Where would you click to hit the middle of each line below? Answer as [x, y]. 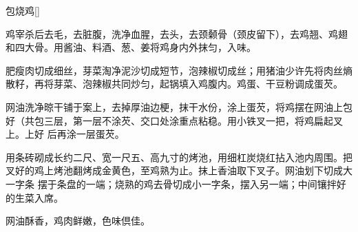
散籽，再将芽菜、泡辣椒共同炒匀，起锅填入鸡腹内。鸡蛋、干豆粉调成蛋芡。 [174, 84]
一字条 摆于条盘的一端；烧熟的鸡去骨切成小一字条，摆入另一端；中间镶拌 [171, 183]
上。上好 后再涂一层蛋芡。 [65, 134]
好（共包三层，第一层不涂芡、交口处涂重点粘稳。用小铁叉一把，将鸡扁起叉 [174, 120]
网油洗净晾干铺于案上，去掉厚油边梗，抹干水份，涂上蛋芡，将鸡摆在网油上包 [179, 106]
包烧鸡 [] [23, 10]
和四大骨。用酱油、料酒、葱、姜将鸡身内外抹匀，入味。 [131, 47]
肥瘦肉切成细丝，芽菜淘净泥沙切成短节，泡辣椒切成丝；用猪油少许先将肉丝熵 [179, 70]
